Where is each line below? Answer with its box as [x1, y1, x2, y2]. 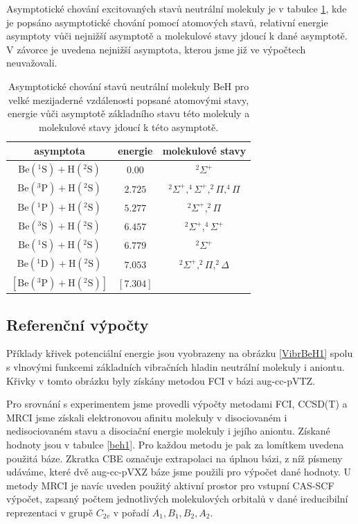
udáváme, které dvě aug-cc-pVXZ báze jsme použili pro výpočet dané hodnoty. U [6, 464, 351, 479]
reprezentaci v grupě [6, 505, 93, 519]
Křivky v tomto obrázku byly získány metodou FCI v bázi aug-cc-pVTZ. [6, 373, 316, 387]
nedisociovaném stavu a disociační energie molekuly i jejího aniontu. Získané [6, 423, 330, 438]
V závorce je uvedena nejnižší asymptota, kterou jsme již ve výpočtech [6, 42, 306, 56]
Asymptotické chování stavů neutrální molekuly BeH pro [8, 78, 249, 93]
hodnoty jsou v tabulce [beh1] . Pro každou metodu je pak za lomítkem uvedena [6, 437, 344, 451]
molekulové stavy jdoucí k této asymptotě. [39, 119, 219, 134]
